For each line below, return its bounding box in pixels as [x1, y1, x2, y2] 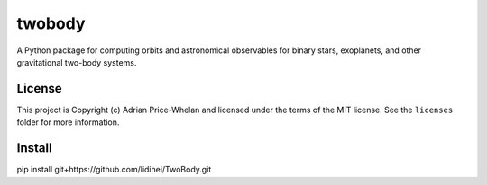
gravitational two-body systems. [16, 57, 137, 67]
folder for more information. [16, 117, 120, 128]
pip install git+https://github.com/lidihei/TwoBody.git [16, 164, 212, 175]
